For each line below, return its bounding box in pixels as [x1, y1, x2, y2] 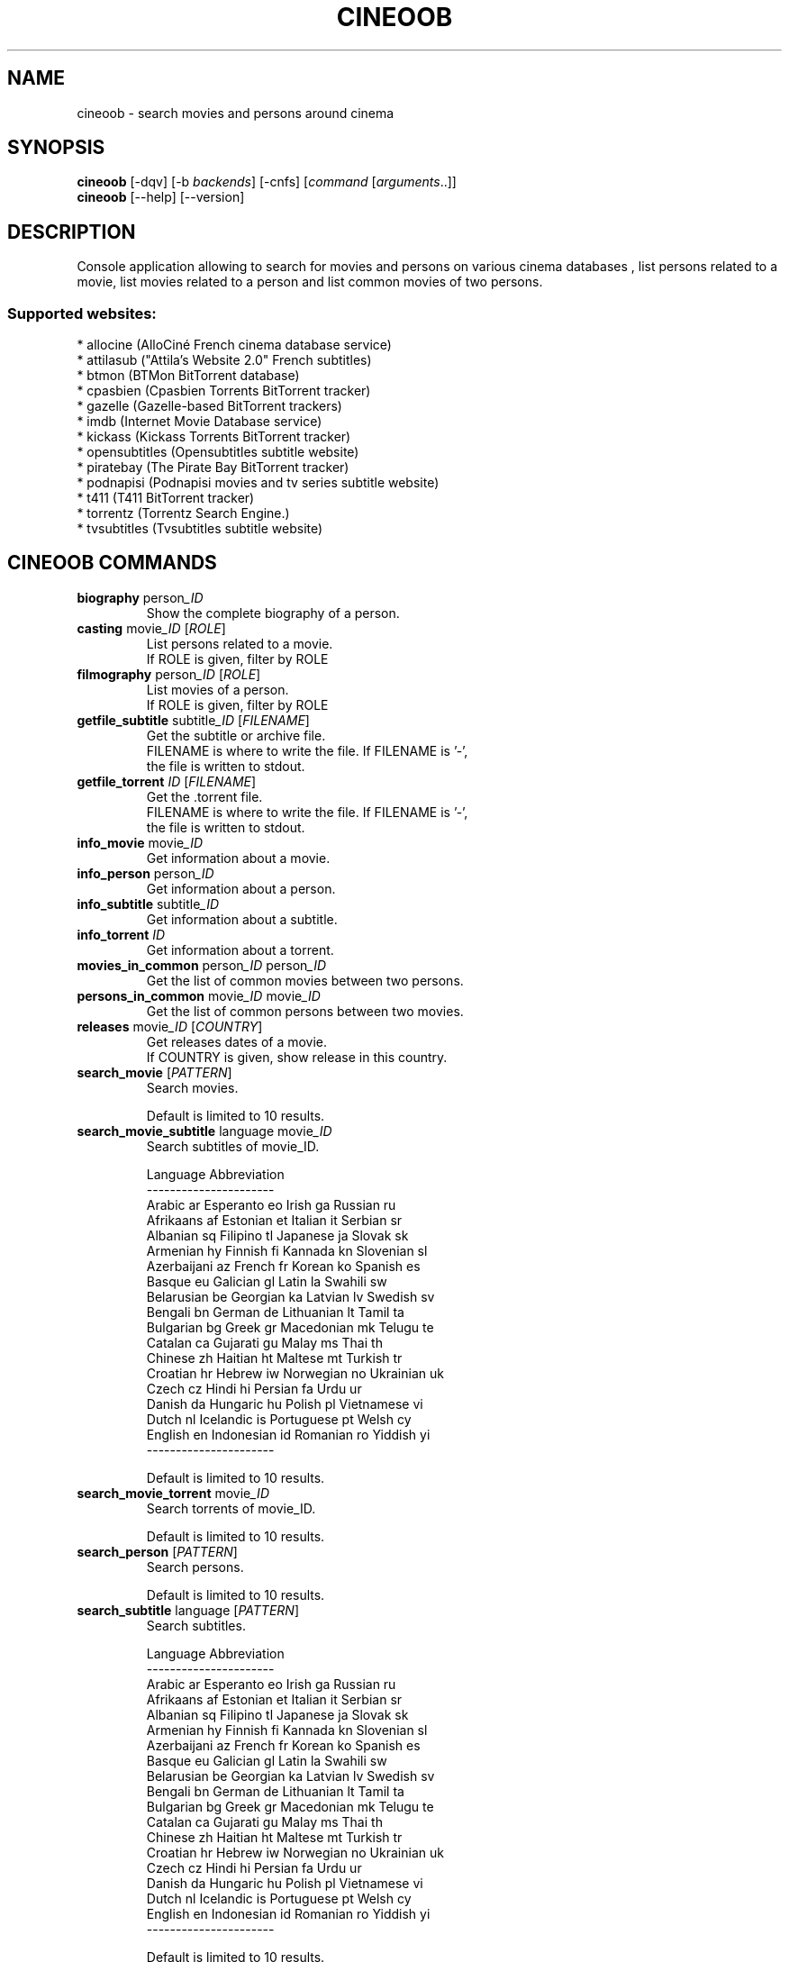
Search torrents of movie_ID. [146, 1500, 316, 1516]
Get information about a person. [146, 880, 336, 896]
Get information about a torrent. [146, 941, 334, 958]
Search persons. [146, 1558, 244, 1575]
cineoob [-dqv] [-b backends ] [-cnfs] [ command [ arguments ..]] [77, 174, 457, 190]
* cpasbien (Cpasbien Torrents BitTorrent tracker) [77, 383, 371, 399]
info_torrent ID [77, 926, 166, 942]
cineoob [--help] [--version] [77, 189, 245, 205]
